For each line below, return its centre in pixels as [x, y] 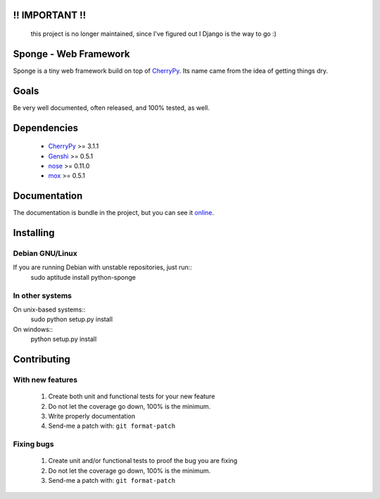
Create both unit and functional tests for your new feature [132, 396]
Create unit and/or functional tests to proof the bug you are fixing [143, 461]
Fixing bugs [33, 444]
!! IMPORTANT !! [50, 15]
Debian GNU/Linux [45, 254]
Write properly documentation [92, 416]
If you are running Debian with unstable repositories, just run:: [103, 267]
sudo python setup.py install [71, 319]
